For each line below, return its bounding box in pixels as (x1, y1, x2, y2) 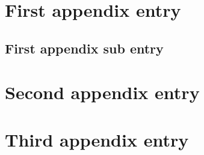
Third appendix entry (5, 127, 189, 151)
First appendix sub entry (5, 38, 164, 57)
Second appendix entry (5, 80, 200, 105)
